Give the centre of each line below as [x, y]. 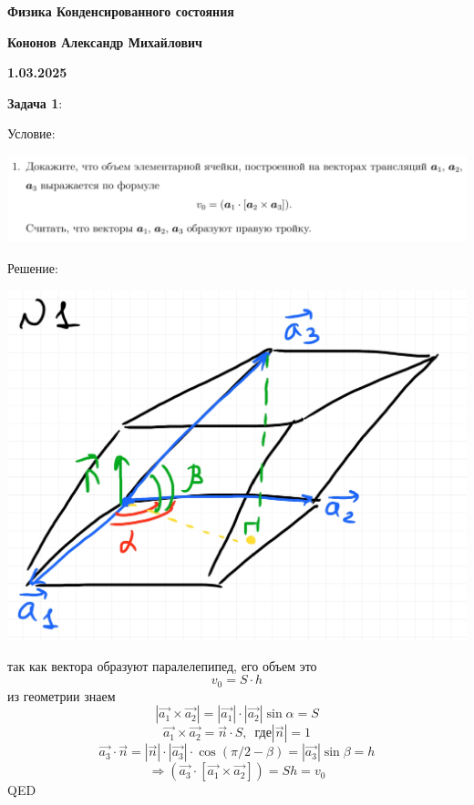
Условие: [31, 133]
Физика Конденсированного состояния [121, 11]
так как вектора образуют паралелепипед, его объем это [162, 665]
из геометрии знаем [62, 695]
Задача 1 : [35, 102]
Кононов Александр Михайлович [105, 41]
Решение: [33, 268]
